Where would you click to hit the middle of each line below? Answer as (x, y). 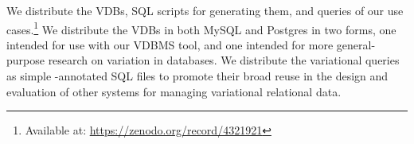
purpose (25, 60)
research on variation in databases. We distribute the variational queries (224, 60)
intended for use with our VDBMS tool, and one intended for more (170, 44)
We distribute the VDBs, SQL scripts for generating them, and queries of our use (205, 10)
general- (356, 44)
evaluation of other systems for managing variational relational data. (174, 91)
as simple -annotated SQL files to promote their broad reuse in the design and (197, 76)
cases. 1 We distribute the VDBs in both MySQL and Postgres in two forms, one (201, 28)
